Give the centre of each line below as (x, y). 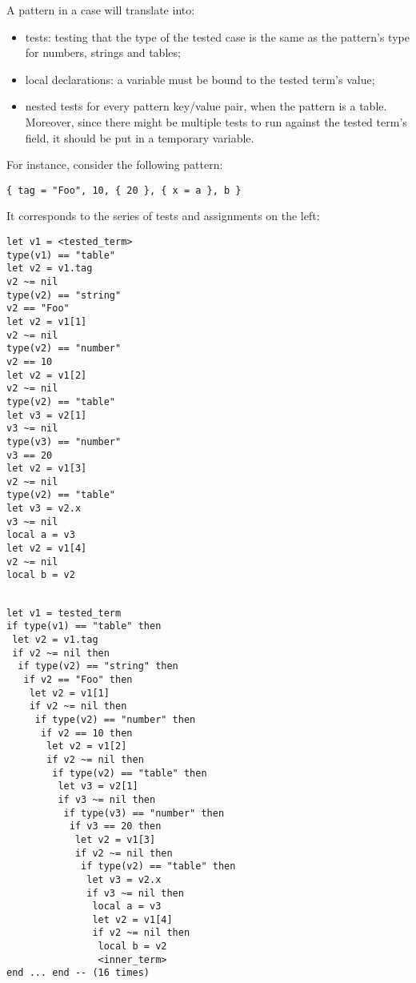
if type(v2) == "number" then (115, 719)
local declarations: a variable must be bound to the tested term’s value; (200, 79)
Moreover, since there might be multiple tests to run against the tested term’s (216, 121)
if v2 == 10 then (86, 733)
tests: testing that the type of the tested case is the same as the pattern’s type (217, 36)
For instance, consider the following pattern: (115, 165)
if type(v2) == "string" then (98, 666)
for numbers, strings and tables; (103, 52)
